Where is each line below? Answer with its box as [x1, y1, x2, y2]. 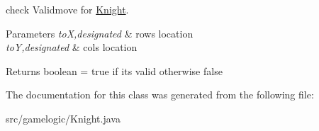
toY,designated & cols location [6, 40, 138, 55]
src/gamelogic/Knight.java [6, 110, 121, 125]
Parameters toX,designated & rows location [6, 25, 194, 40]
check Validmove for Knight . [6, 2, 129, 16]
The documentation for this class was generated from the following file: [6, 87, 314, 102]
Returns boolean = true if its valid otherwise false [6, 63, 223, 78]
